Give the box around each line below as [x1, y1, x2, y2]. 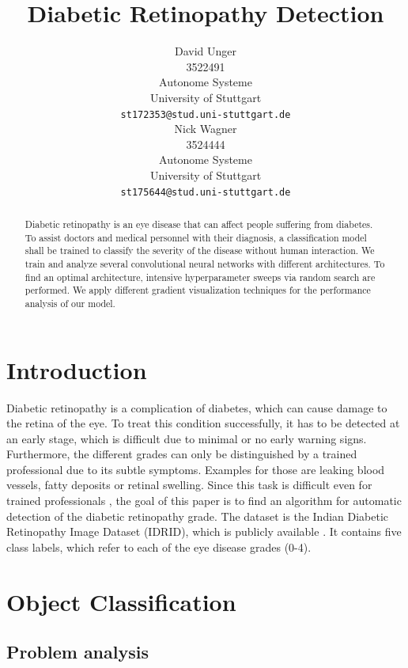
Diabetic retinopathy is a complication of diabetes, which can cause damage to [6, 399, 387, 416]
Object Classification [6, 585, 236, 617]
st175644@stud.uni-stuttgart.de [120, 186, 291, 198]
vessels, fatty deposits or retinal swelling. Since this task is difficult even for [6, 476, 372, 493]
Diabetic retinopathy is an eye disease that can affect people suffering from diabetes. [25, 217, 373, 230]
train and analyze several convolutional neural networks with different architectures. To [25, 256, 385, 270]
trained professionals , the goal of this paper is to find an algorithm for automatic [6, 492, 402, 509]
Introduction [6, 353, 147, 385]
